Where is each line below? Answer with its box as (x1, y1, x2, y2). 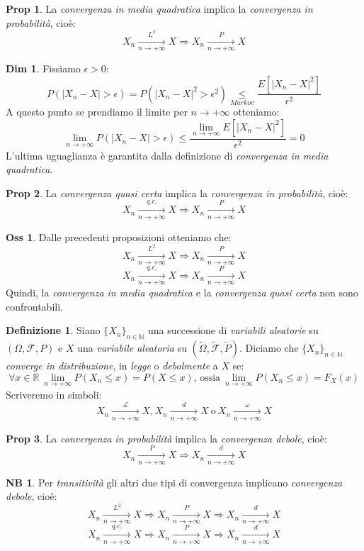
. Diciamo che (239, 340, 299, 355)
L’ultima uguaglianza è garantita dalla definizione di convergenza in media (6, 148, 329, 162)
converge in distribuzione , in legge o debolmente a (6, 358, 218, 373)
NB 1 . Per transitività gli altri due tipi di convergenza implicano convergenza (6, 474, 343, 489)
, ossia (193, 372, 221, 383)
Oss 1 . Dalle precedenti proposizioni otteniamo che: (6, 229, 232, 244)
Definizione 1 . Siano (6, 323, 101, 338)
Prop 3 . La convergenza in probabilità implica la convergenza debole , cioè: (6, 430, 327, 445)
